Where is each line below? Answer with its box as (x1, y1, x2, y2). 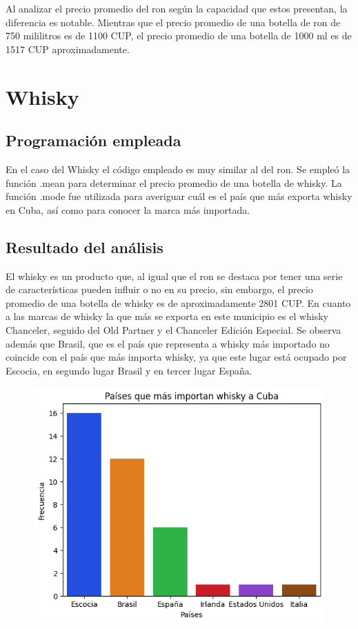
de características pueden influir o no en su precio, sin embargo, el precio (6, 282, 313, 297)
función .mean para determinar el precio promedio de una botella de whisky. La (6, 175, 342, 190)
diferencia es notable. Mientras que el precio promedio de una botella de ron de (6, 14, 341, 29)
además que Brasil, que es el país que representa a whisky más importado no (6, 336, 330, 350)
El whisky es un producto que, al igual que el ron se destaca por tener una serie (6, 268, 343, 283)
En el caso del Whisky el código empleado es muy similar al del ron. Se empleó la (6, 161, 350, 176)
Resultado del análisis (6, 236, 163, 257)
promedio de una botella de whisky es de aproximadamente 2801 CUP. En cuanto (6, 295, 351, 310)
